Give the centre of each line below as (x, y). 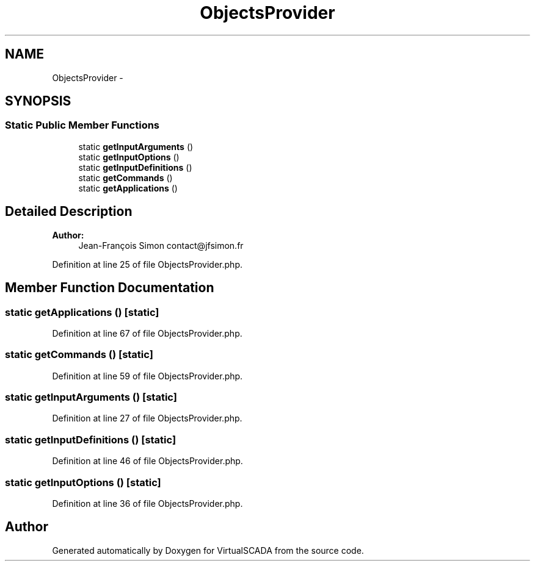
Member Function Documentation (110, 288)
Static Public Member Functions (82, 125)
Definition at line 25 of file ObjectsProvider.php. (147, 264)
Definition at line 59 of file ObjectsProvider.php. (147, 376)
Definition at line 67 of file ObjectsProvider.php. (147, 333)
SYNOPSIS (38, 101)
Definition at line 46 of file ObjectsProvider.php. (147, 461)
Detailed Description (69, 212)
